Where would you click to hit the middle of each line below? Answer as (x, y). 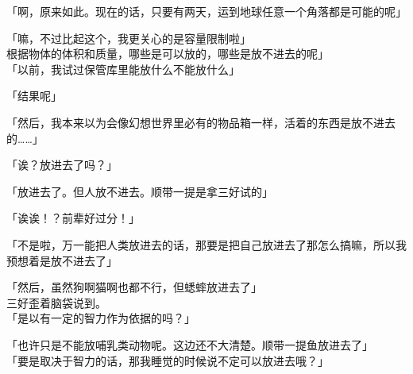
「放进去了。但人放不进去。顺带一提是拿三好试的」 (140, 191)
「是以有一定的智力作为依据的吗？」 (101, 318)
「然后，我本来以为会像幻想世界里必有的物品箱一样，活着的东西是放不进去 (201, 122)
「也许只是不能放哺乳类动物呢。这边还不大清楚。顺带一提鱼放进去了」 (190, 344)
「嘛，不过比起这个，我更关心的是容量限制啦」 (129, 38)
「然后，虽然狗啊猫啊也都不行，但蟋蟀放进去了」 (134, 287)
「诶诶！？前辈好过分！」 (73, 218)
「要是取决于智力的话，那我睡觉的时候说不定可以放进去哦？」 (168, 360)
